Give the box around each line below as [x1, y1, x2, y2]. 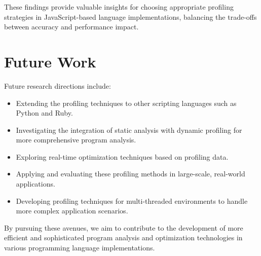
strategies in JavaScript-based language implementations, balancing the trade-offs [4, 11, 257, 22]
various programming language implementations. [4, 242, 155, 253]
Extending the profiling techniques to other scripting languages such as [16, 97, 237, 108]
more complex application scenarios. [16, 205, 128, 216]
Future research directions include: [4, 80, 111, 91]
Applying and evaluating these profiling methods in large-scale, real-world [16, 168, 245, 179]
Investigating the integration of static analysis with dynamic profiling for [16, 124, 242, 135]
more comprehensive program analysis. [16, 134, 136, 145]
